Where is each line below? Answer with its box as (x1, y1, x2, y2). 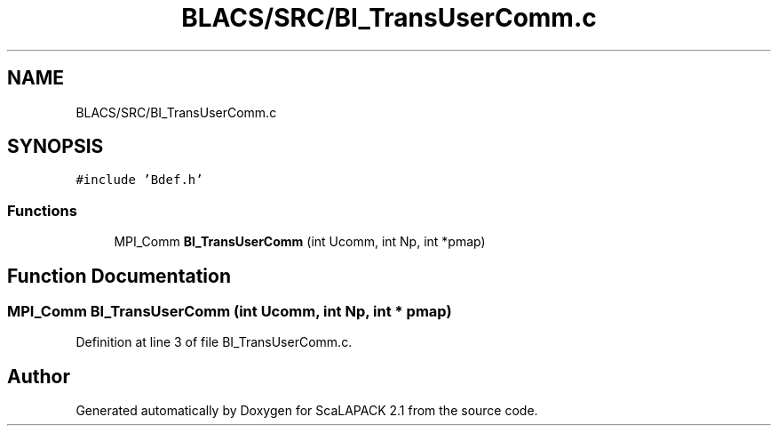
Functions (7, 201, 77, 220)
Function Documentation (7, 264, 231, 287)
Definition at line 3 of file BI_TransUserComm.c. (75, 334, 353, 350)
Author (7, 365, 70, 388)
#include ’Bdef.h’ (75, 172, 203, 188)
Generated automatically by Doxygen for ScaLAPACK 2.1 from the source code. (75, 403, 538, 419)
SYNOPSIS (7, 135, 104, 158)
